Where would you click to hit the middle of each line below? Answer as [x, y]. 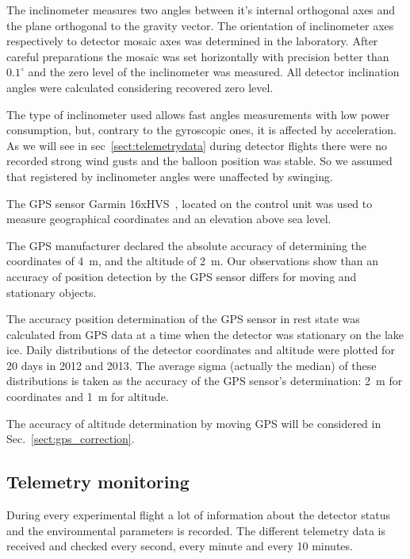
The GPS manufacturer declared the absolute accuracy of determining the [187, 245]
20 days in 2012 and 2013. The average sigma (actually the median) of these [192, 365]
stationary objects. [52, 292]
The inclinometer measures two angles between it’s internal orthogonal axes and [201, 10]
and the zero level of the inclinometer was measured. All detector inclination [214, 72]
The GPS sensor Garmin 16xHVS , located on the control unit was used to [190, 203]
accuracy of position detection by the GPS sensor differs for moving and [182, 276]
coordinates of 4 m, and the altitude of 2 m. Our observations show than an [193, 261]
